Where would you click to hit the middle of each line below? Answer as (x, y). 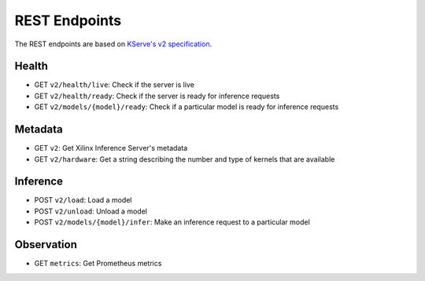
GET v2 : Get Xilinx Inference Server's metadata (111, 148)
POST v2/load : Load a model (83, 200)
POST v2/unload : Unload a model (91, 211)
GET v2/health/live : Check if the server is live (114, 85)
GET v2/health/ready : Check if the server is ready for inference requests (157, 96)
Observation (46, 245)
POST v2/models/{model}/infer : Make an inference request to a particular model (172, 222)
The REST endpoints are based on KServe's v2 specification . (113, 44)
